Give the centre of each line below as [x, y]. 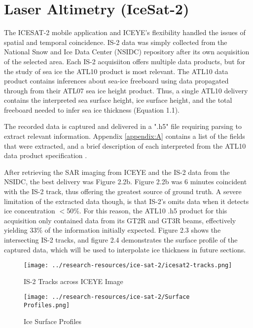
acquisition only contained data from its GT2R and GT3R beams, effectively [120, 220]
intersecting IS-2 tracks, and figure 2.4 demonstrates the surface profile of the [121, 240]
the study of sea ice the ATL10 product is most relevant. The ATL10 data [116, 71]
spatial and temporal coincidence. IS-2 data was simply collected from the [116, 42]
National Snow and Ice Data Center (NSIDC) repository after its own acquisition [127, 52]
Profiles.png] [47, 306]
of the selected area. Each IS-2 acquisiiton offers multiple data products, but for [125, 61]
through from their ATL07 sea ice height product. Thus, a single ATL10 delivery [126, 90]
